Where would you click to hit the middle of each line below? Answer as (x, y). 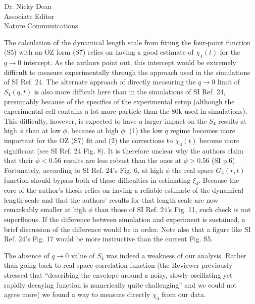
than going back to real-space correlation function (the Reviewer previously (118, 265)
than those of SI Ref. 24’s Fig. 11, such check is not (173, 209)
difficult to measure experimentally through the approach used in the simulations (127, 72)
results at (232, 120)
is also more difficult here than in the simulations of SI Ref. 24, (130, 91)
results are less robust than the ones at (123, 160)
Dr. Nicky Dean (28, 6)
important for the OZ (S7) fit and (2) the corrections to (89, 140)
